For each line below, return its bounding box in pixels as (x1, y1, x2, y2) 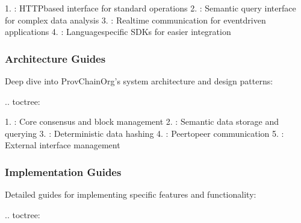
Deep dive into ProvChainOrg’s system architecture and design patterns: (5, 75, 273, 87)
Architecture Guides (5, 51, 106, 66)
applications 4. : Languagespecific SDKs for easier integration (5, 25, 231, 38)
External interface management (5, 139, 120, 151)
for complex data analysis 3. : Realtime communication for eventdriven (5, 13, 266, 26)
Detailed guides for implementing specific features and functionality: (5, 188, 256, 201)
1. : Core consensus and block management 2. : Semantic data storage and (5, 115, 279, 128)
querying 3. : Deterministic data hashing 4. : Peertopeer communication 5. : (5, 127, 284, 139)
